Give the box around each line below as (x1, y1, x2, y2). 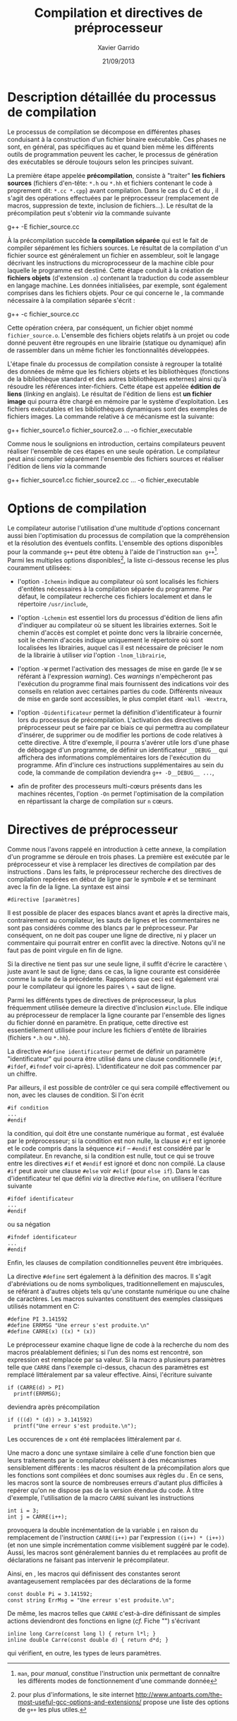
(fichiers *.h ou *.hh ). (7, 1033, 71, 1042)
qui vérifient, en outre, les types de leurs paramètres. (7, 1648, 162, 1657)
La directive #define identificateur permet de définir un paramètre (7, 1047, 206, 1055)
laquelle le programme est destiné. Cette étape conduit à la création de (7, 266, 214, 275)
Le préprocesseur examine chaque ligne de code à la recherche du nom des (7, 1340, 229, 1349)
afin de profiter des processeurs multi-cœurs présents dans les (17, 781, 202, 790)
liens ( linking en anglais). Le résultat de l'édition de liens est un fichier (7, 390, 212, 398)
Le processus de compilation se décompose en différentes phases (7, 127, 201, 136)
